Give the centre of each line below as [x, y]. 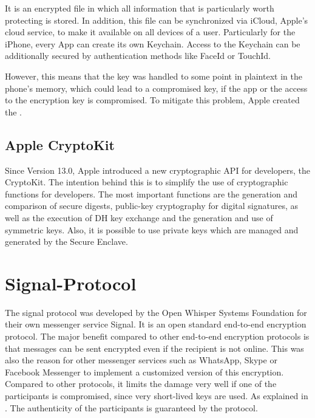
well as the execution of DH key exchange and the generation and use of [139, 217]
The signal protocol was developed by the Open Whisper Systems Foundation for [156, 312]
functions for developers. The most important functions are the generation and [151, 194]
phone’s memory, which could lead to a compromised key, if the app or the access [156, 88]
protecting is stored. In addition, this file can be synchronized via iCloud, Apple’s [157, 20]
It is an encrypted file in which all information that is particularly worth [140, 8]
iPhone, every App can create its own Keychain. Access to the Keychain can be [153, 43]
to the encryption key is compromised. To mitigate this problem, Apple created [152, 100]
